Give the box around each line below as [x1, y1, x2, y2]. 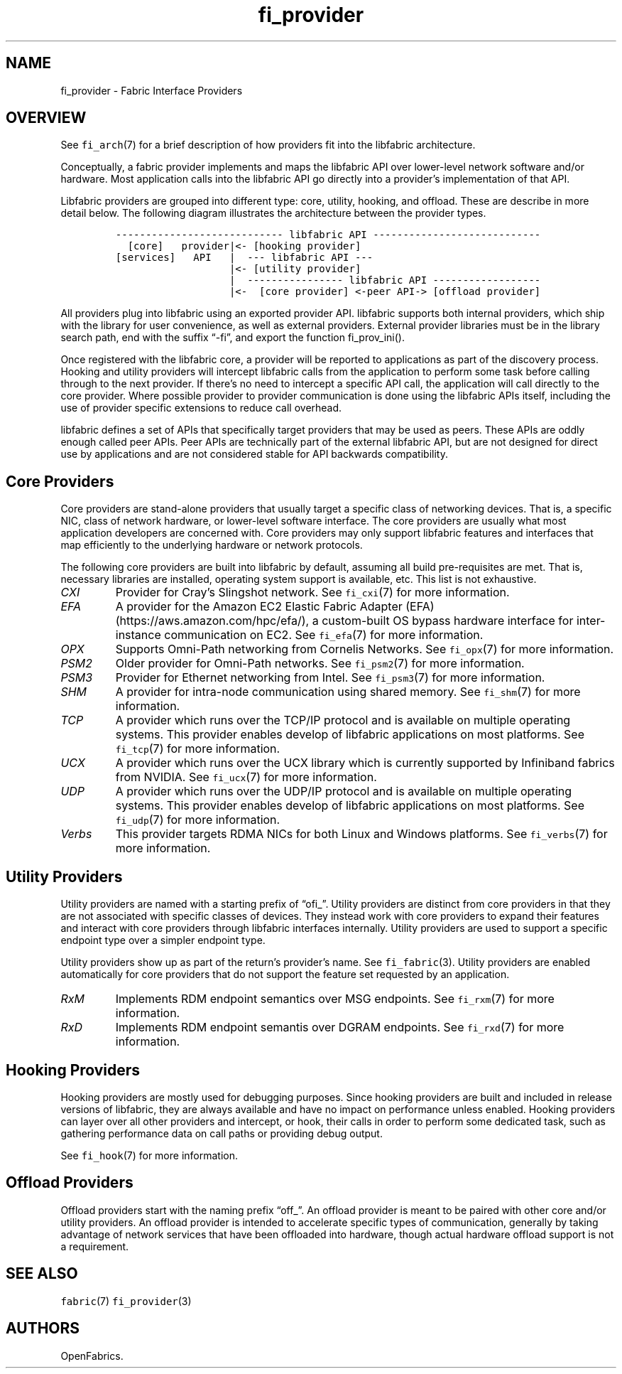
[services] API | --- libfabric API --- [115, 252, 373, 264]
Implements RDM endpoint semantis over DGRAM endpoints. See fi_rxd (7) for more [115, 1020, 564, 1035]
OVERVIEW [6, 109, 87, 127]
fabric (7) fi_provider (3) [60, 1294, 192, 1307]
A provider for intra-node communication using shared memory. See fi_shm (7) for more [115, 685, 581, 699]
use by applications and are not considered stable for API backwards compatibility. [60, 448, 448, 461]
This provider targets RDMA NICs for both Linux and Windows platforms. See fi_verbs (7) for [115, 827, 608, 842]
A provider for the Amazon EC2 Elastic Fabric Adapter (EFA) [115, 599, 435, 614]
